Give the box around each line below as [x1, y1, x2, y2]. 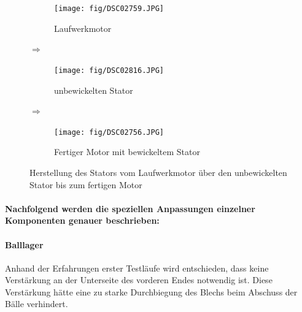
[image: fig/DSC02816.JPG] [54, 66, 164, 75]
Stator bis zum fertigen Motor [29, 178, 142, 191]
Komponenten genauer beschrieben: [5, 214, 160, 227]
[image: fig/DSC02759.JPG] [54, 4, 164, 13]
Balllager [5, 238, 44, 251]
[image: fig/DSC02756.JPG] [54, 127, 164, 137]
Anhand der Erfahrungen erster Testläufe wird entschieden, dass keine [5, 261, 269, 274]
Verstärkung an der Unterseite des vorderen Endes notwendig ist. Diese [5, 273, 273, 286]
